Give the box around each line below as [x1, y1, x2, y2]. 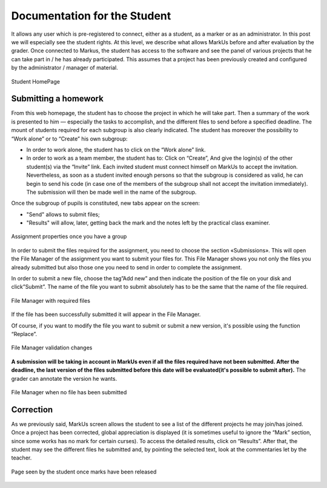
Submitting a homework [11, 94, 104, 104]
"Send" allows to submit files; [26, 211, 100, 218]
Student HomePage [11, 77, 61, 85]
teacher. [11, 454, 32, 461]
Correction [11, 404, 53, 415]
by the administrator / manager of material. [11, 64, 118, 71]
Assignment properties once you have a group [11, 233, 127, 240]
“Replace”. [11, 331, 38, 337]
